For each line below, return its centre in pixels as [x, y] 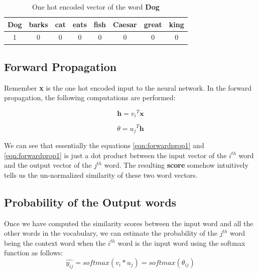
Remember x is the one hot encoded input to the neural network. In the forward [128, 87]
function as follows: [34, 253]
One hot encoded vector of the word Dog [96, 7]
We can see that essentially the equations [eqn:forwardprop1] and [104, 145]
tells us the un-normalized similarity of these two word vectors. [101, 175]
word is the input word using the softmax [181, 243]
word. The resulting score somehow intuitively [176, 165]
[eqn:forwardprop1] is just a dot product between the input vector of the [115, 155]
